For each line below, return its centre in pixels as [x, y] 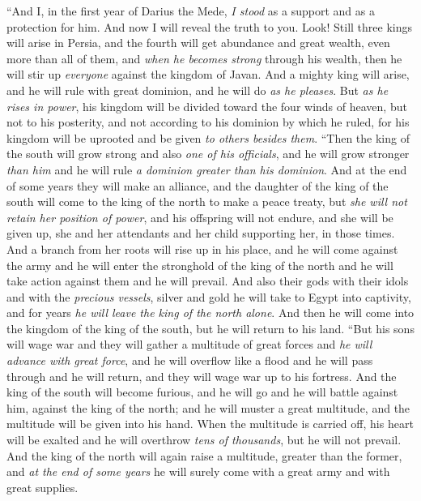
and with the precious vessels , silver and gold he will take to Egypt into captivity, [209, 296]
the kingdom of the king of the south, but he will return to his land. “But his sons [210, 328]
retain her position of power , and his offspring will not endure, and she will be [200, 217]
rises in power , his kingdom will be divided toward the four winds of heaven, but [207, 106]
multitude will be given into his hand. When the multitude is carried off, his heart [210, 424]
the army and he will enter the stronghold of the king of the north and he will [200, 265]
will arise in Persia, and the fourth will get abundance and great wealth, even [198, 43]
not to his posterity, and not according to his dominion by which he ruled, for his [208, 122]
